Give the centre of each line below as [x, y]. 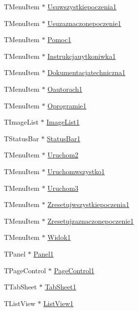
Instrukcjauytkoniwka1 [82, 56]
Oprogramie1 [67, 105]
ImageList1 [63, 122]
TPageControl [25, 270]
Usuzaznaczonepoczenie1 [84, 23]
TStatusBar [22, 138]
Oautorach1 [65, 89]
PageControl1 [74, 270]
